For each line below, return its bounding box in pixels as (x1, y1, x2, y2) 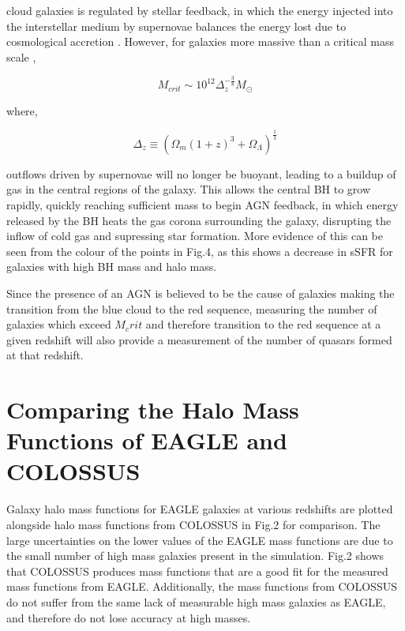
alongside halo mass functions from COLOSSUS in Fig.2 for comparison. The (6, 516, 381, 533)
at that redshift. (6, 347, 84, 363)
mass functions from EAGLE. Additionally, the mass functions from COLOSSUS (6, 578, 397, 595)
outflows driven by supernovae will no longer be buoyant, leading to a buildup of (6, 165, 396, 182)
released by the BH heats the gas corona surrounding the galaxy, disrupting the (6, 212, 392, 228)
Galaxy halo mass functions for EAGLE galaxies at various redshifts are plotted (6, 501, 393, 517)
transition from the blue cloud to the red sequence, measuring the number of (6, 300, 377, 317)
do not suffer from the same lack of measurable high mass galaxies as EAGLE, (6, 593, 386, 610)
